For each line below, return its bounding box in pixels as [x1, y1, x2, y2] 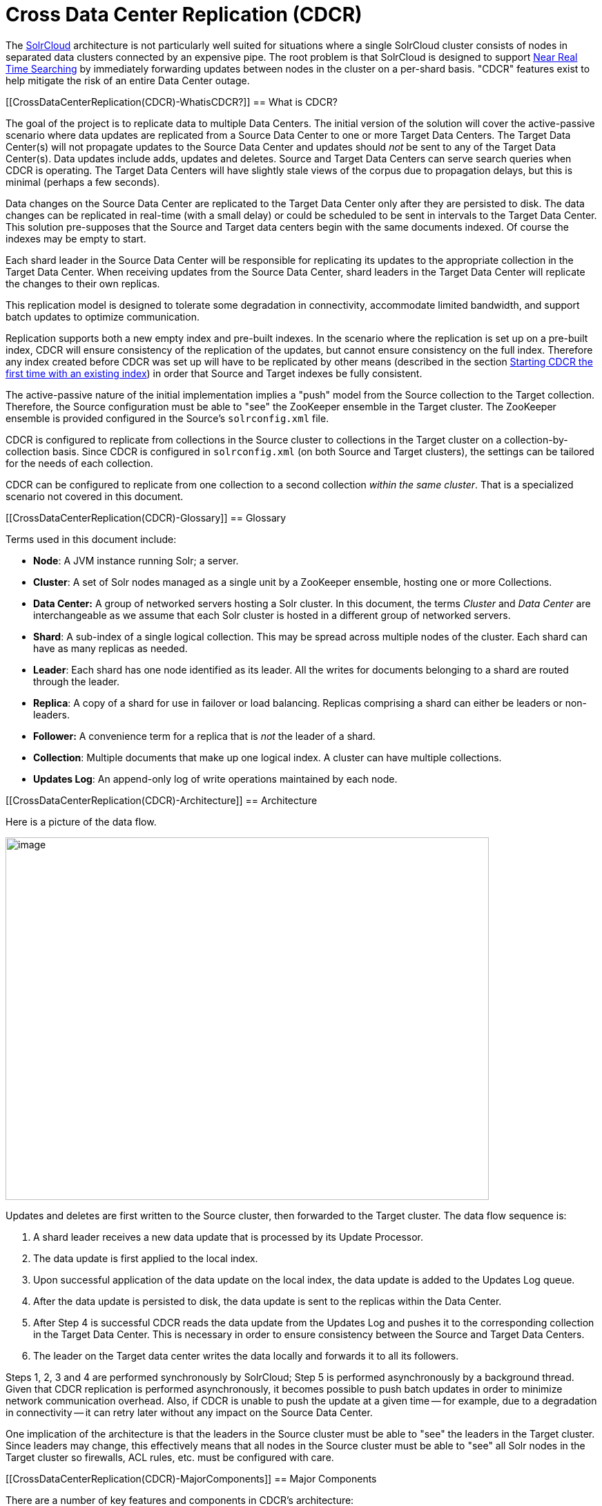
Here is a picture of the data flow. [6, 815, 157, 828]
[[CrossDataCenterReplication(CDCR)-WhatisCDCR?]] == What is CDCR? [6, 95, 338, 108]
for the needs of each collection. [6, 457, 153, 469]
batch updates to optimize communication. [6, 310, 200, 323]
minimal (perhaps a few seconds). [6, 175, 160, 188]
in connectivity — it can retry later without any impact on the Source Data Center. [6, 1406, 373, 1418]
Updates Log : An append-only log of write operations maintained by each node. [33, 772, 398, 785]
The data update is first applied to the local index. [33, 1252, 258, 1264]
